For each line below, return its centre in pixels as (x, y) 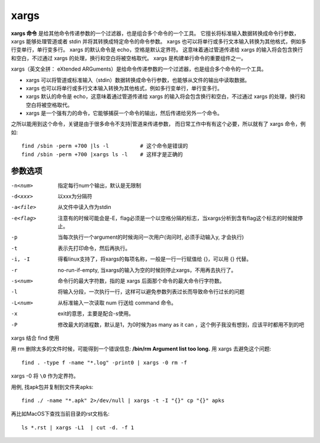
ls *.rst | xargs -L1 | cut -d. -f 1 (78, 427)
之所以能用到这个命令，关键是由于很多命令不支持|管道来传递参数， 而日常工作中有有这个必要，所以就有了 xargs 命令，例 (158, 124)
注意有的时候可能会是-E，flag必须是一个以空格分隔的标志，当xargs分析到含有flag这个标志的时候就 (178, 218)
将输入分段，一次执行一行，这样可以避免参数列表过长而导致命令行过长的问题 (151, 292)
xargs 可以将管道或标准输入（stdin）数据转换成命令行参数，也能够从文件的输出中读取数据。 (138, 80)
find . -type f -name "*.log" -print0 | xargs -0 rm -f (104, 363)
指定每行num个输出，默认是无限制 (100, 185)
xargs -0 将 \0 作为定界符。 (45, 376)
